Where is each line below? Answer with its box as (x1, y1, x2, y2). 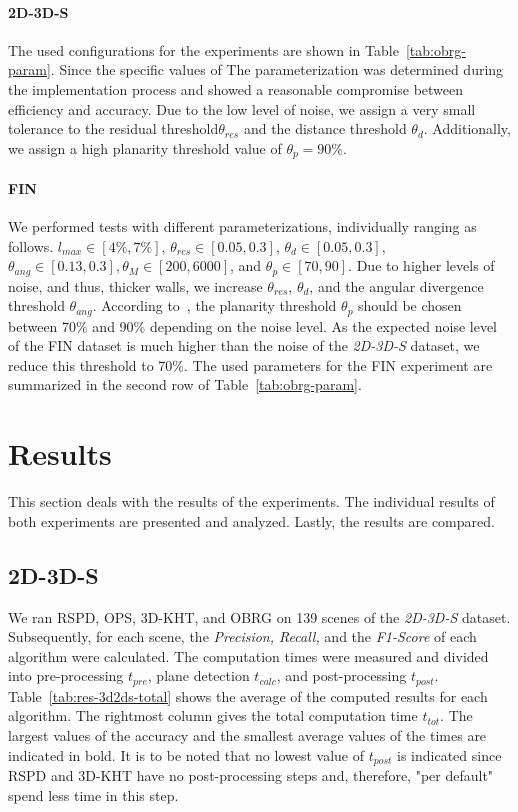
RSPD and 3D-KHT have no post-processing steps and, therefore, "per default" (8, 765, 494, 786)
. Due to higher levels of (348, 255, 495, 276)
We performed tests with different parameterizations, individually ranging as (8, 216, 477, 237)
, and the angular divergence (309, 275, 484, 296)
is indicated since (397, 744, 502, 765)
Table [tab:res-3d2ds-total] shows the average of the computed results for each (8, 685, 488, 706)
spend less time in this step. (8, 784, 179, 805)
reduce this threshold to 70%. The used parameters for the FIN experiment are (8, 354, 493, 375)
